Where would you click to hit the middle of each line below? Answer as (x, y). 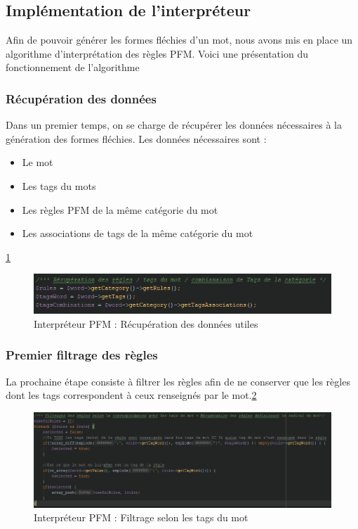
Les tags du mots (59, 185)
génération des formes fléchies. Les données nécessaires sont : (136, 138)
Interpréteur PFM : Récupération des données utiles (146, 323)
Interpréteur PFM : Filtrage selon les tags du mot (141, 517)
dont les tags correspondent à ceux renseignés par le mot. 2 (131, 395)
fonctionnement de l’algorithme (73, 67)
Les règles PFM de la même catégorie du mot (120, 209)
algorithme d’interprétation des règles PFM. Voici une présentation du (157, 53)
